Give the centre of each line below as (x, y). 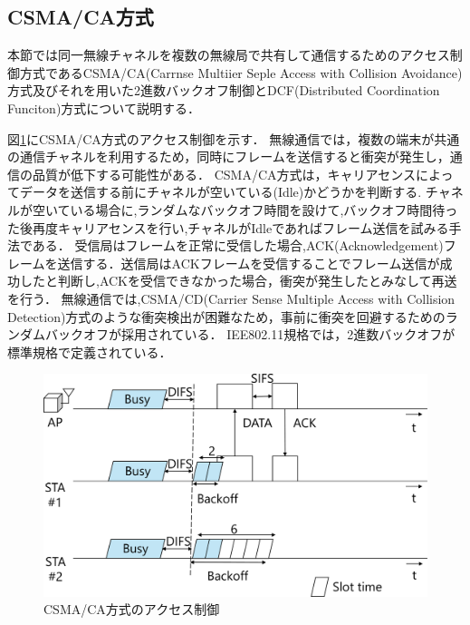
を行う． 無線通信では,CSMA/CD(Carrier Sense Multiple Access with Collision (231, 298)
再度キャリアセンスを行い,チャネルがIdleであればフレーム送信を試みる (240, 227)
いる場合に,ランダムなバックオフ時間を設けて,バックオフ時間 (251, 209)
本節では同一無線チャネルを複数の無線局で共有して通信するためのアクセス (229, 55)
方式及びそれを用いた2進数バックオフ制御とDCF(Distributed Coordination (224, 90)
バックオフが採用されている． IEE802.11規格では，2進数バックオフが (250, 334)
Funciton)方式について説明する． (104, 107)
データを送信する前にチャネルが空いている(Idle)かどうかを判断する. (221, 192)
